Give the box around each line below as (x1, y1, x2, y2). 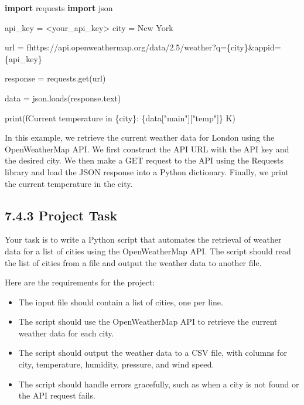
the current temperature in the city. (5, 177, 133, 189)
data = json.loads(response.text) (5, 91, 121, 104)
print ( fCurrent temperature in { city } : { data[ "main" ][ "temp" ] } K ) (5, 111, 235, 124)
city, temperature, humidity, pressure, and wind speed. (18, 358, 214, 370)
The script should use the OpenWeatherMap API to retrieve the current (18, 315, 278, 328)
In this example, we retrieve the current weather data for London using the (5, 131, 275, 144)
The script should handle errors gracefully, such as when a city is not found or (18, 377, 299, 390)
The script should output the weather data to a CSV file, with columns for (18, 346, 287, 359)
